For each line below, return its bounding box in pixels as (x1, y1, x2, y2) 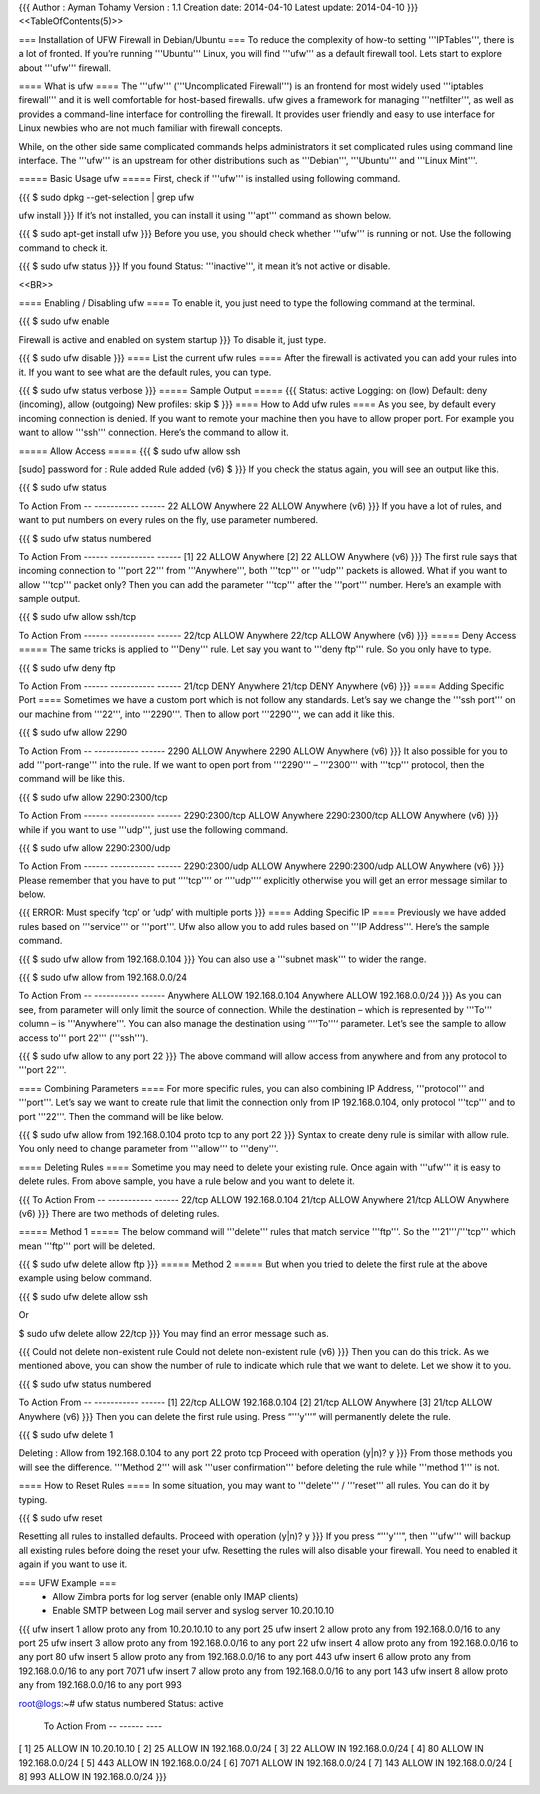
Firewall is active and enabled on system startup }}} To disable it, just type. (18, 333, 327, 345)
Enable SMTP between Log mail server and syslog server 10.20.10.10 (52, 1605, 335, 1617)
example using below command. (18, 1272, 152, 1284)
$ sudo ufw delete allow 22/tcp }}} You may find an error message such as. (18, 1327, 329, 1339)
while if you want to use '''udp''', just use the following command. (18, 823, 289, 835)
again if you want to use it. (18, 1558, 128, 1570)
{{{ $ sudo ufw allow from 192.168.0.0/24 (18, 971, 187, 984)
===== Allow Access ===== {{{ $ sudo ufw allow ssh (18, 445, 241, 457)
